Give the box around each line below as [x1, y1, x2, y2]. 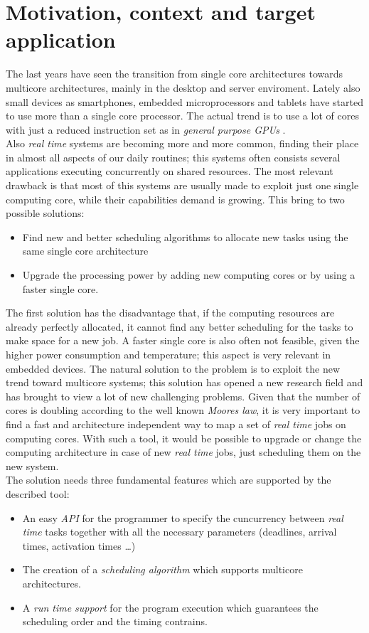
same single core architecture [22, 243, 149, 258]
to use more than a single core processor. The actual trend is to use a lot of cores [6, 108, 359, 123]
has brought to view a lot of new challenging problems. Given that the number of [6, 388, 360, 403]
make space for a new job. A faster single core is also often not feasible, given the [6, 333, 360, 348]
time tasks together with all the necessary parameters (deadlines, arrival [22, 524, 337, 539]
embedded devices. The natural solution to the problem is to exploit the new [6, 361, 341, 376]
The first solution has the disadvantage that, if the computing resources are [6, 305, 335, 320]
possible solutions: [6, 206, 85, 220]
